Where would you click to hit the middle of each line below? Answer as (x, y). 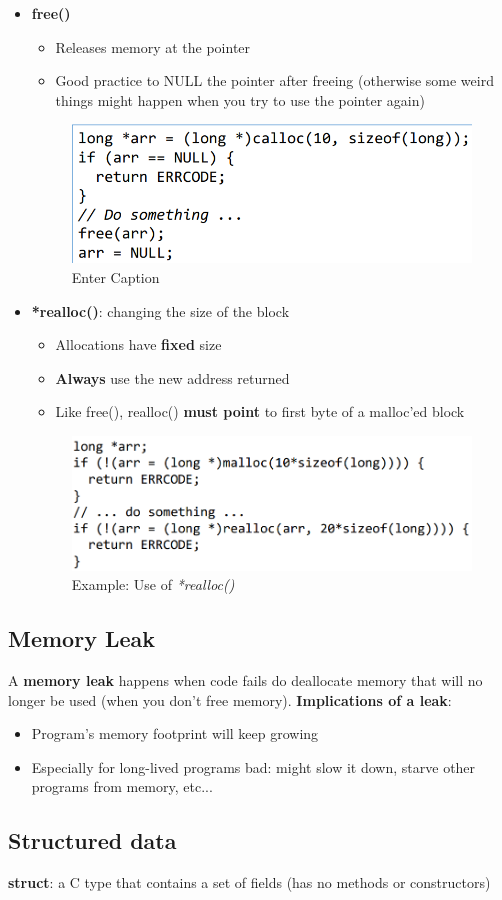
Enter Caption (115, 277)
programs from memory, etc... (122, 786)
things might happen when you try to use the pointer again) (240, 99)
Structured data (92, 840)
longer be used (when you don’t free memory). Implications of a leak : (230, 699)
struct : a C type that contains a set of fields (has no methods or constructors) (249, 882)
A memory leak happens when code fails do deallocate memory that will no (245, 680)
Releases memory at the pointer (153, 46)
